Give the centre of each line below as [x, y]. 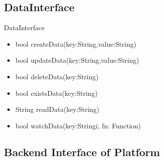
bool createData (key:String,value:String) [76, 44]
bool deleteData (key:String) [57, 76]
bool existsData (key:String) [56, 93]
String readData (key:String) [57, 109]
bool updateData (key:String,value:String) [77, 60]
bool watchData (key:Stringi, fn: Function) [78, 125]
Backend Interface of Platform [82, 151]
